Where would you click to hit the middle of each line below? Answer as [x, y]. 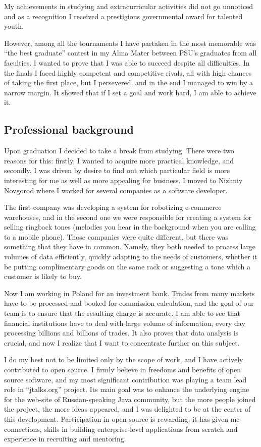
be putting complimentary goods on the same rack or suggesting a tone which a [127, 266]
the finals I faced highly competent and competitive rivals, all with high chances [128, 72]
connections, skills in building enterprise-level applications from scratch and [121, 429]
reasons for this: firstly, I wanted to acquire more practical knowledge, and [119, 160]
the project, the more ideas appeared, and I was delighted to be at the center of [127, 409]
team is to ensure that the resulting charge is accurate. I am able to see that [122, 313]
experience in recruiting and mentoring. [65, 439]
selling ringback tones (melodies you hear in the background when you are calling [130, 227]
